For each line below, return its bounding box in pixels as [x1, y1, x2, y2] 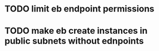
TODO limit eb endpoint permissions [4, 3, 155, 14]
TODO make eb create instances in [4, 25, 148, 37]
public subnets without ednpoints [4, 36, 144, 47]
